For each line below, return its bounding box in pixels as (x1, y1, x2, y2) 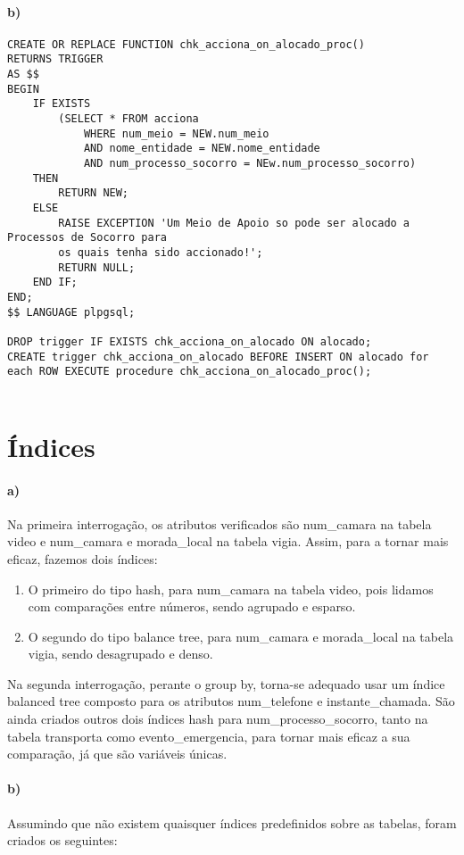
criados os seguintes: (7, 831, 118, 850)
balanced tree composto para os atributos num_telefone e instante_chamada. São (7, 692, 455, 710)
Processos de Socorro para (7, 231, 167, 245)
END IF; (32, 276, 78, 289)
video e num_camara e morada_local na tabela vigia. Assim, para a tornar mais (7, 532, 449, 551)
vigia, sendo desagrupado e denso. (28, 644, 213, 663)
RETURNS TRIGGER (7, 53, 104, 66)
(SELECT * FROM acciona (58, 112, 199, 126)
